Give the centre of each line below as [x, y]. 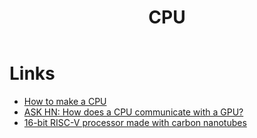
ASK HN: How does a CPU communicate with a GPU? [133, 112]
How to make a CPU [65, 101]
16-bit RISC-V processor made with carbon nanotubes [135, 122]
